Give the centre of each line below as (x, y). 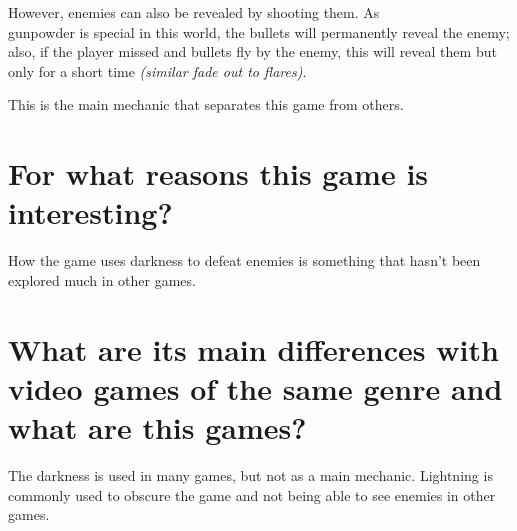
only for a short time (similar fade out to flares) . (157, 70)
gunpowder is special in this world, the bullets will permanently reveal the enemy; (259, 31)
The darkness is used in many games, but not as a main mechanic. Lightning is (250, 474)
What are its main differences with (253, 348)
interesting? (90, 212)
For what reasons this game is (218, 173)
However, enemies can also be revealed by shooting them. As (194, 12)
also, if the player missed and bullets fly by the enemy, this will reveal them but (252, 51)
